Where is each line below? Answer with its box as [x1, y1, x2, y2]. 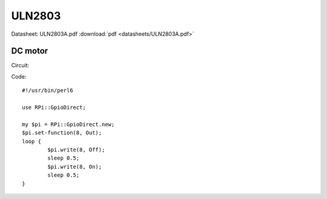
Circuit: [11, 62, 30, 69]
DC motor [11, 46, 48, 56]
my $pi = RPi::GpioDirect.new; [22, 121, 115, 128]
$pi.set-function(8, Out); [22, 129, 102, 136]
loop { [22, 138, 42, 145]
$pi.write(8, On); [47, 163, 102, 170]
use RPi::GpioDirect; [22, 104, 86, 111]
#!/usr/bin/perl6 [22, 87, 73, 94]
